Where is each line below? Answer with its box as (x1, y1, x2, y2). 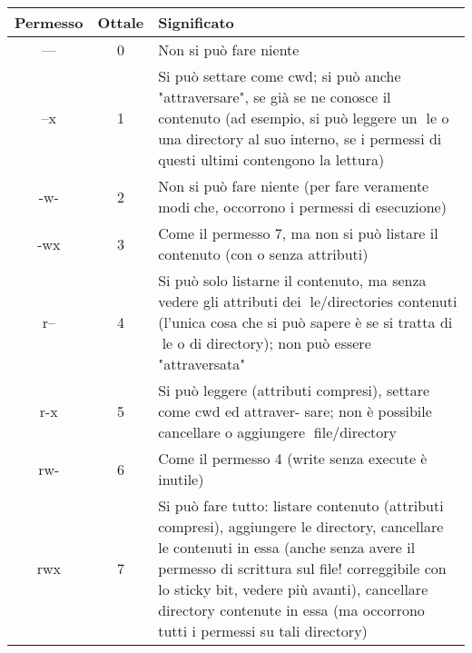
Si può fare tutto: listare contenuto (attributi (158, 495, 444, 516)
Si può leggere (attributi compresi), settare (158, 380, 430, 401)
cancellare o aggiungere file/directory (158, 421, 398, 442)
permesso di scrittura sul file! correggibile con (158, 558, 447, 579)
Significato (158, 12, 234, 33)
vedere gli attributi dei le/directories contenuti (158, 291, 457, 312)
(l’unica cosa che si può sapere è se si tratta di (158, 312, 453, 332)
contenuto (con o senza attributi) (158, 243, 369, 264)
